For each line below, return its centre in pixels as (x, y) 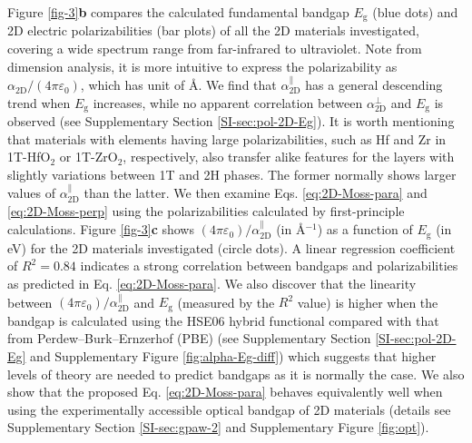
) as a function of (365, 229)
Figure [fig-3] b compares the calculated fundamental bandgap (178, 12)
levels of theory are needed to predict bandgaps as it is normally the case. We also (236, 374)
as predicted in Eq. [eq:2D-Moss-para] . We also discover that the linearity (212, 283)
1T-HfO (29, 157)
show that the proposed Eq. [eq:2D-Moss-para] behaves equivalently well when (225, 392)
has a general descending (374, 85)
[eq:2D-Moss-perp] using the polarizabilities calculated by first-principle (206, 210)
